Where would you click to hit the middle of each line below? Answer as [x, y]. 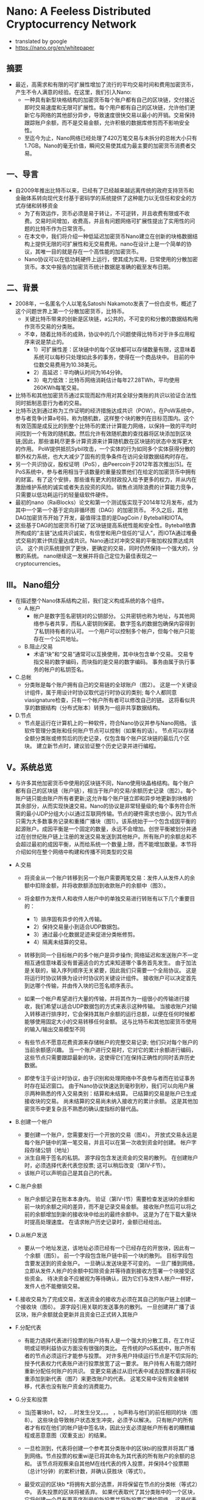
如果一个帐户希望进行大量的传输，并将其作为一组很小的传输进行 [104, 999]
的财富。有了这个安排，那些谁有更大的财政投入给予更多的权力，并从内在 [106, 480]
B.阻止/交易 [38, 647]
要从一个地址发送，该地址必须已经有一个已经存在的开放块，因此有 [107, 1248]
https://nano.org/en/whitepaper [55, 48]
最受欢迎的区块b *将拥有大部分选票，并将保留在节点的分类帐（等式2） [111, 1484]
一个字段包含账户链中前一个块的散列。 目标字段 [128, 1256]
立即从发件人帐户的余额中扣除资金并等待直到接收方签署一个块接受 [107, 1271]
